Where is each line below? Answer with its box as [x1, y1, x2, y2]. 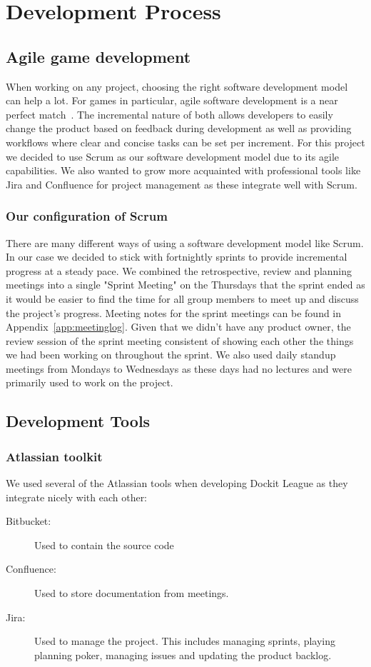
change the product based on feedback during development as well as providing [6, 121, 352, 136]
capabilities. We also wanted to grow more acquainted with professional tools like [6, 163, 361, 178]
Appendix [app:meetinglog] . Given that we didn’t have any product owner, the [6, 319, 351, 334]
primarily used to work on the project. [6, 375, 173, 390]
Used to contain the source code [34, 537, 174, 552]
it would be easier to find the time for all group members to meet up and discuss [6, 291, 359, 306]
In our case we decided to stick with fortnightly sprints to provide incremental [6, 249, 347, 264]
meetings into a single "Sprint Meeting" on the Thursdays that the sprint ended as [6, 277, 365, 292]
